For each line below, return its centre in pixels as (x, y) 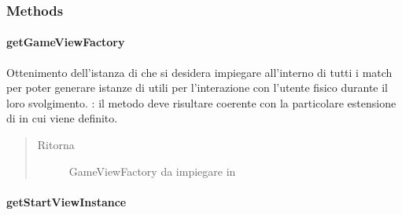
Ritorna (56, 145)
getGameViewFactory (66, 42)
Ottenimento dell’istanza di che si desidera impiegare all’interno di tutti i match (199, 72)
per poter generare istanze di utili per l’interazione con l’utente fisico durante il (197, 87)
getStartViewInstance (66, 201)
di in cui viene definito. (62, 118)
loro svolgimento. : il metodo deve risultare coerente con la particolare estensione (201, 102)
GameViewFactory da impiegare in (152, 171)
